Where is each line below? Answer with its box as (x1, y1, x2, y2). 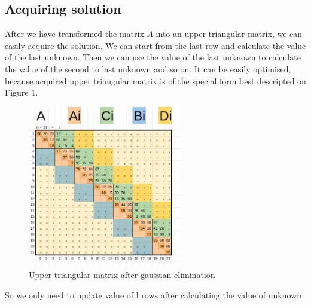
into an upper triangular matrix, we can (155, 28, 303, 40)
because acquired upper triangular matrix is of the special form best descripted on (5, 74, 306, 87)
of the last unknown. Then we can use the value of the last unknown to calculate (5, 51, 301, 63)
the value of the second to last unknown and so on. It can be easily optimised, (5, 62, 291, 75)
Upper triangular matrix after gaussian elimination (29, 269, 215, 281)
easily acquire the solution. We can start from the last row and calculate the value (5, 39, 306, 51)
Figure (5, 86, 29, 99)
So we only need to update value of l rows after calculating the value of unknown (5, 289, 301, 301)
